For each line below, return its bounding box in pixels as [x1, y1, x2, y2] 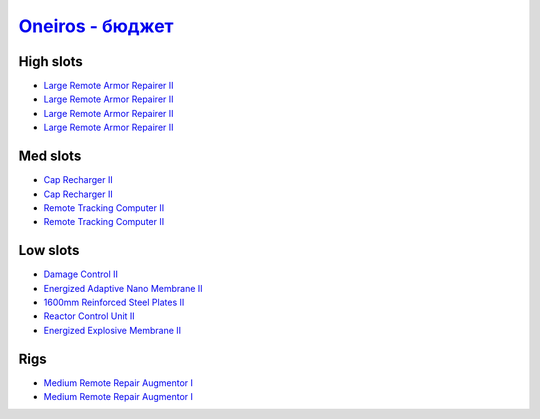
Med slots [18, 148, 82, 165]
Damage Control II [43, 268, 119, 280]
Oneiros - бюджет [18, 15, 174, 37]
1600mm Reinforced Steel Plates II [43, 296, 185, 308]
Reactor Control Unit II [43, 310, 135, 322]
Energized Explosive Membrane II [43, 324, 182, 336]
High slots [18, 53, 84, 70]
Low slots [18, 242, 80, 259]
